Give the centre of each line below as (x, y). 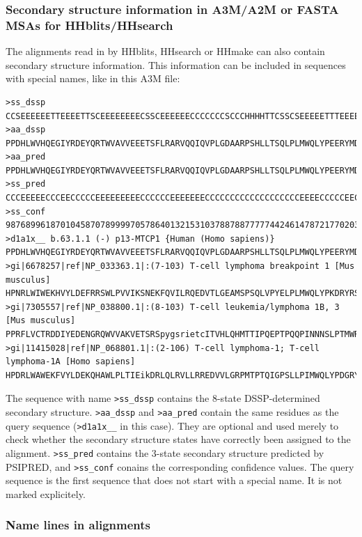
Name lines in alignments (78, 525)
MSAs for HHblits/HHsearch (89, 25)
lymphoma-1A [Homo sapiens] (71, 362)
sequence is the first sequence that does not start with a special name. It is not (174, 480)
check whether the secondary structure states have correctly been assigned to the (178, 439)
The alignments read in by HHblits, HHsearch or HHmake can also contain (165, 51)
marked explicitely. (46, 493)
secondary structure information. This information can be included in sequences (176, 64)
